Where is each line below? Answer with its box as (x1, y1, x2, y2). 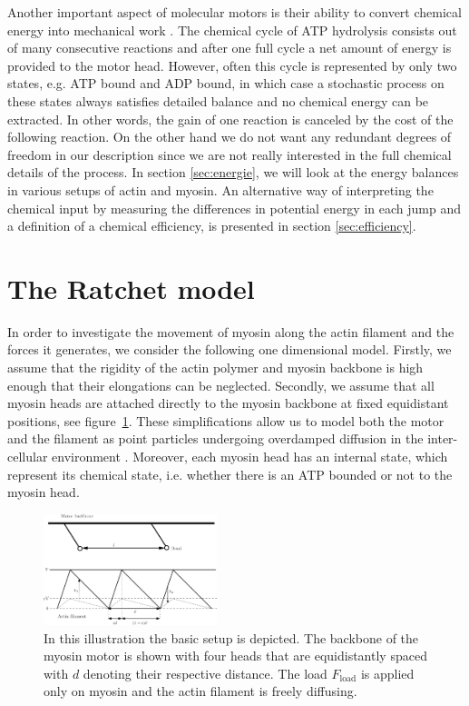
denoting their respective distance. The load (83, 663, 327, 682)
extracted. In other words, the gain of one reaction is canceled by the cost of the (7, 109, 454, 128)
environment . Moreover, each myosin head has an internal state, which (52, 447, 448, 465)
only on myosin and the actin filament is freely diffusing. (44, 681, 357, 701)
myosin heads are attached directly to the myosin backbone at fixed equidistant (7, 393, 449, 413)
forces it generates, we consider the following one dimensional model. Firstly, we (7, 340, 452, 359)
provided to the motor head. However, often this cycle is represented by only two (7, 55, 457, 75)
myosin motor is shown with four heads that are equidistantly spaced (44, 646, 427, 665)
